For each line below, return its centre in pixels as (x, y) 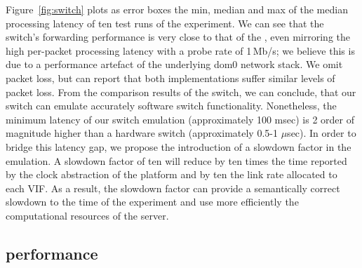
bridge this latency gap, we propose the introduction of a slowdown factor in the (179, 146)
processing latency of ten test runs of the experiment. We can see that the (165, 23)
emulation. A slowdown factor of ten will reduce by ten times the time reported (176, 160)
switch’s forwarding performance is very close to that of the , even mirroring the (178, 37)
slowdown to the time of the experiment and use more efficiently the (152, 202)
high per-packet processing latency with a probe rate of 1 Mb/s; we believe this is (180, 50)
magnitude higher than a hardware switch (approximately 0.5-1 (142, 133)
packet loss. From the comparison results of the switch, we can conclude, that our (181, 92)
